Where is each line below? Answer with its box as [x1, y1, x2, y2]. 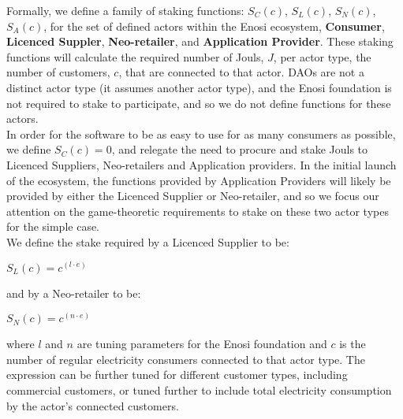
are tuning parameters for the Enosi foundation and [76, 336, 327, 352]
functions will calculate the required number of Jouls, [6, 48, 264, 65]
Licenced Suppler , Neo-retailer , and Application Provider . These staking [6, 33, 394, 50]
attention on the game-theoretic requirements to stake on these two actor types [6, 202, 389, 219]
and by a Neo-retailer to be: [6, 284, 141, 301]
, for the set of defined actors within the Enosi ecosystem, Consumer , [43, 17, 385, 34]
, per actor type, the [273, 48, 371, 65]
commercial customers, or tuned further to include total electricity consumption [6, 381, 392, 398]
